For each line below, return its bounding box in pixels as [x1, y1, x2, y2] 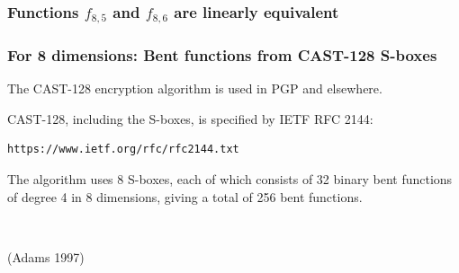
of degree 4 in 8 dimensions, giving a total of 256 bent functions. [7, 187, 363, 206]
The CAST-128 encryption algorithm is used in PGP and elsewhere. [7, 79, 382, 98]
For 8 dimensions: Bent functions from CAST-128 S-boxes [7, 43, 437, 66]
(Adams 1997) [7, 247, 85, 266]
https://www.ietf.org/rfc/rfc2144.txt [7, 143, 239, 156]
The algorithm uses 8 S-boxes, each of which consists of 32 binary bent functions [7, 169, 453, 188]
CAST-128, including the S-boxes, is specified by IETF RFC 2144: [7, 109, 373, 128]
